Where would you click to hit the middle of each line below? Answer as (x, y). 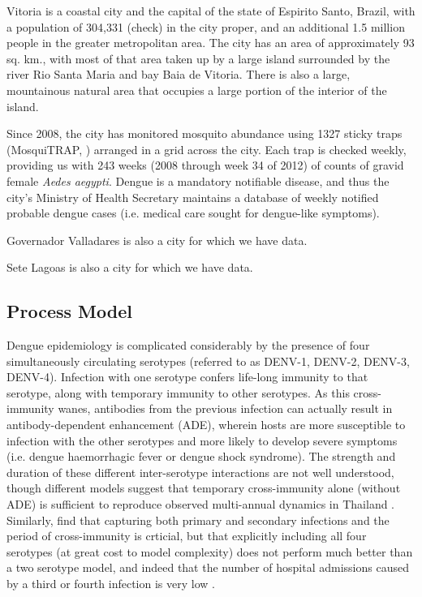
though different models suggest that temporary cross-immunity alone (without (204, 488)
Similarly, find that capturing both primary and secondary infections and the (198, 520)
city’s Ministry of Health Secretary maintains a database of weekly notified (193, 197)
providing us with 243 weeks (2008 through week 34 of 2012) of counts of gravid (205, 165)
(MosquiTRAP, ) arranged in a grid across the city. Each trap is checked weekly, (207, 149)
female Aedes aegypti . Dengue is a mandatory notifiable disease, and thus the (198, 180)
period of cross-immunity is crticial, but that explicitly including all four (187, 536)
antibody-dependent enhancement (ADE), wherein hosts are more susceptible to (206, 425)
